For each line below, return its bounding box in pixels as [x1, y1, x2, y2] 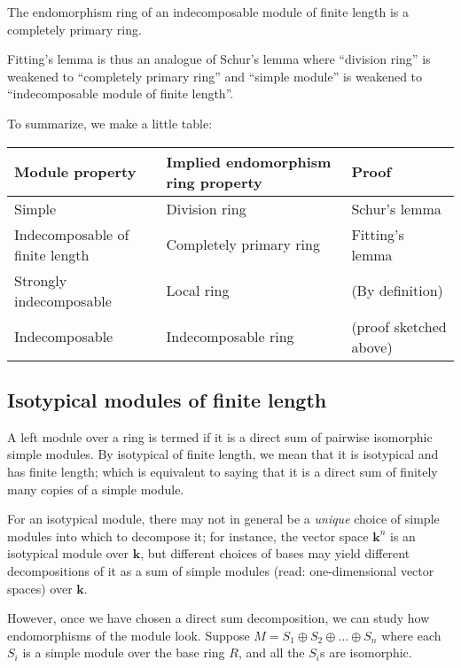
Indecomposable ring [166, 326, 294, 347]
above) [351, 336, 393, 357]
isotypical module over [7, 544, 129, 563]
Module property [14, 161, 137, 183]
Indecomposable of [14, 223, 129, 245]
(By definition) [351, 280, 443, 301]
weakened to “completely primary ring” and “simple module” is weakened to [7, 66, 423, 85]
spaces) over [7, 579, 73, 597]
